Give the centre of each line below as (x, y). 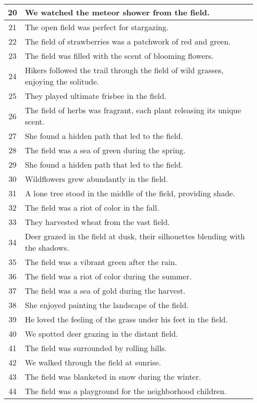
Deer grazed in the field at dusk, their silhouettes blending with (135, 236)
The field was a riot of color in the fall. (92, 207)
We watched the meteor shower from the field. (117, 12)
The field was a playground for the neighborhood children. (126, 391)
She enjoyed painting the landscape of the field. (107, 305)
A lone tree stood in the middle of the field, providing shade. (130, 193)
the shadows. (47, 247)
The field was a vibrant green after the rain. (101, 262)
